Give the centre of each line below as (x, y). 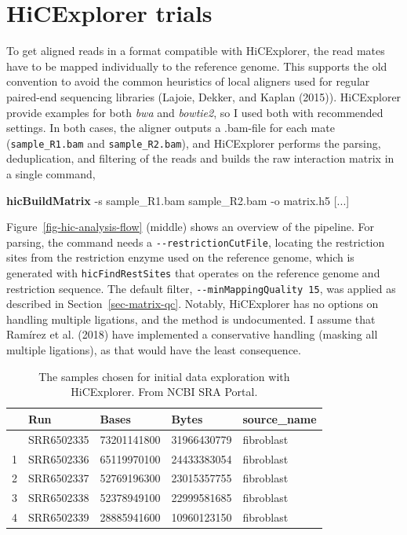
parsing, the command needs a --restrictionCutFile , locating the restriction (196, 242)
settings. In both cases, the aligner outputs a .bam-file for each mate (171, 128)
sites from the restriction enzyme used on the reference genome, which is (180, 257)
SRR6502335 (59, 439)
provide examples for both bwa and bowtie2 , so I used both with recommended (195, 112)
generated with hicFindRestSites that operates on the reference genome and (193, 272)
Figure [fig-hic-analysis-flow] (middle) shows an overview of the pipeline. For (191, 227)
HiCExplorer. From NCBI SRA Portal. (164, 392)
